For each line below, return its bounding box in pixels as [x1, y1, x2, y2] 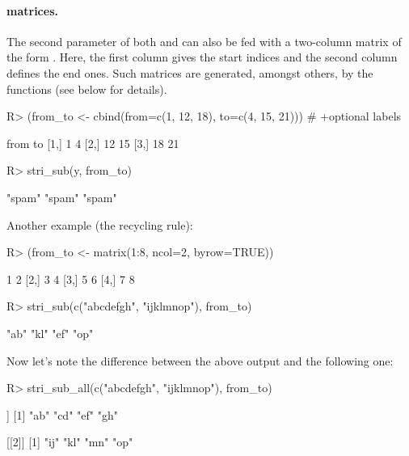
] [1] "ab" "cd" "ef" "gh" [6, 406, 118, 423]
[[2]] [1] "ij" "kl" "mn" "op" [6, 433, 133, 450]
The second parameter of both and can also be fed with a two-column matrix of [6, 32, 402, 49]
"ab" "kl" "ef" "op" [6, 324, 94, 341]
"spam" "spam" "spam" [6, 188, 117, 205]
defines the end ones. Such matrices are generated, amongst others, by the [6, 64, 373, 81]
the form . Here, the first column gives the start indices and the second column [6, 49, 398, 65]
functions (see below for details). [6, 80, 167, 97]
